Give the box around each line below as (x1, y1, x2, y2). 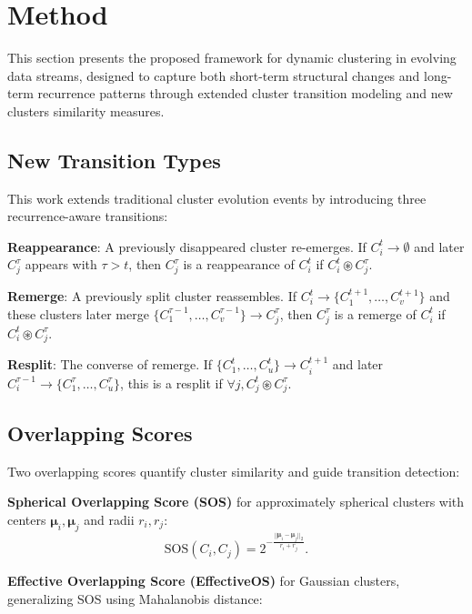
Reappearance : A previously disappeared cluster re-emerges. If (7, 237, 367, 256)
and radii (84, 509, 135, 528)
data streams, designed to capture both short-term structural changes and (7, 65, 420, 85)
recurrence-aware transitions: (7, 206, 168, 226)
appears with (25, 255, 97, 274)
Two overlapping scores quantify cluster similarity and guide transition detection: (7, 461, 460, 480)
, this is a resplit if (120, 373, 223, 392)
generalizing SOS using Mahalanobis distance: (7, 589, 263, 608)
